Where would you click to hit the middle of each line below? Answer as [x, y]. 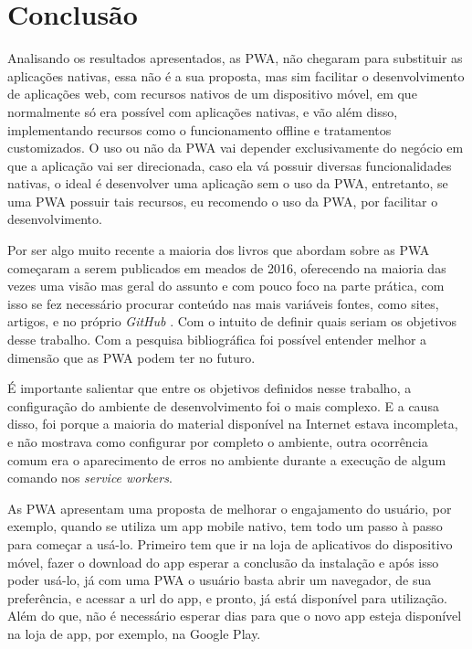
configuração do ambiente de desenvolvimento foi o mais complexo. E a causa [223, 405]
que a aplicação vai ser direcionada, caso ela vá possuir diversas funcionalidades [230, 165]
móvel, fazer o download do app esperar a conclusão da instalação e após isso [223, 562]
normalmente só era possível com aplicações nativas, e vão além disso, [203, 111]
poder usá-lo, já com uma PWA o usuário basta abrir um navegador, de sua [220, 580]
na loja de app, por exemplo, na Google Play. [134, 633]
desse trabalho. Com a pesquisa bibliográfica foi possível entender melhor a [217, 340]
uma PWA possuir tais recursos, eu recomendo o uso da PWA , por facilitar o [223, 201]
